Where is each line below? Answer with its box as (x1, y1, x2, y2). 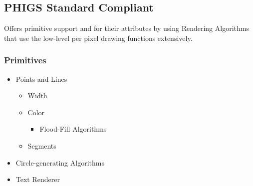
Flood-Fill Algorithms (39, 124, 107, 134)
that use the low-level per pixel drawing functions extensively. (4, 32, 193, 43)
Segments (27, 140, 56, 151)
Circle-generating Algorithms (15, 157, 104, 168)
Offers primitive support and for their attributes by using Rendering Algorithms (4, 23, 249, 33)
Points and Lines (15, 73, 67, 84)
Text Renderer (15, 174, 60, 185)
